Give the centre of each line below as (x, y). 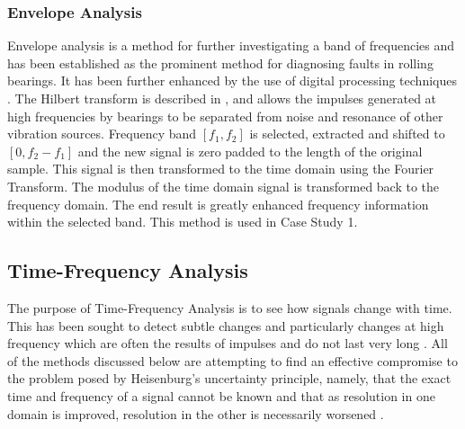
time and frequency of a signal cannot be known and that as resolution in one (221, 395)
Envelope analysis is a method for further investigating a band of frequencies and (231, 45)
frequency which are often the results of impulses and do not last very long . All (228, 343)
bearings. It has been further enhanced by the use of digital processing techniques (232, 80)
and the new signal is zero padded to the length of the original (250, 151)
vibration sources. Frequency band (102, 134)
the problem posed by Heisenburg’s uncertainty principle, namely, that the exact (229, 378)
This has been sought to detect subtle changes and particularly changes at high (226, 325)
